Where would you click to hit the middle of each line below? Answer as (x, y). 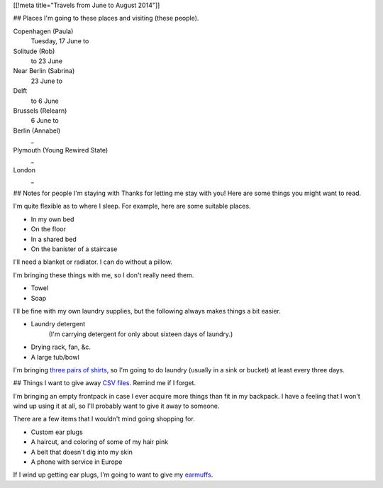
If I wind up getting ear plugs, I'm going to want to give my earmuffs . (113, 475)
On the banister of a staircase (74, 249)
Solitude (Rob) (34, 51)
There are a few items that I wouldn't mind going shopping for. (104, 419)
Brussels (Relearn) (40, 111)
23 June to (47, 81)
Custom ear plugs (57, 432)
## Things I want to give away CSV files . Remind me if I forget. (105, 383)
